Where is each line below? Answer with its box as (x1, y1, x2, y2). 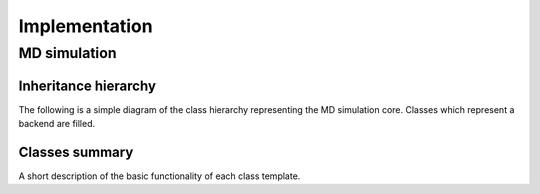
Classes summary (18, 143, 134, 160)
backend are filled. (18, 118, 96, 130)
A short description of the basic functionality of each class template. (18, 170, 301, 182)
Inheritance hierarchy (18, 77, 157, 94)
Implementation (18, 15, 154, 37)
